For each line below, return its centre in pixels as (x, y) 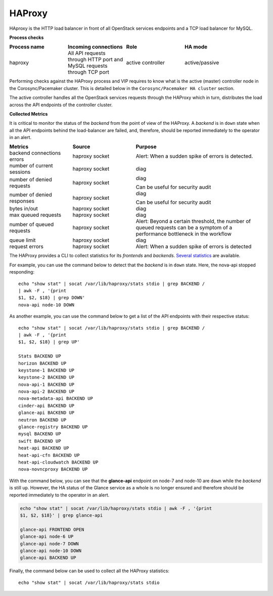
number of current (31, 166)
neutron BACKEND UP (42, 420)
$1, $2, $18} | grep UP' (49, 342)
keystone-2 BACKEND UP (47, 377)
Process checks (27, 37)
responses (22, 201)
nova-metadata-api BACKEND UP (56, 399)
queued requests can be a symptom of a (184, 227)
